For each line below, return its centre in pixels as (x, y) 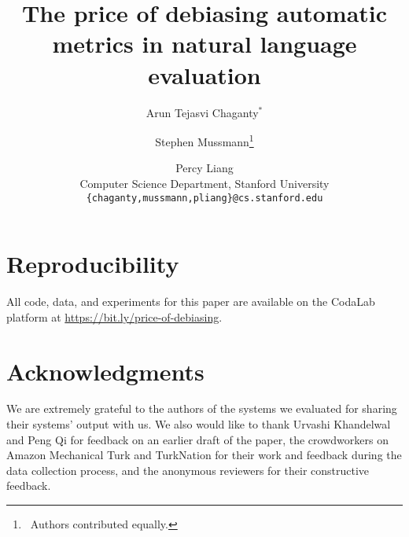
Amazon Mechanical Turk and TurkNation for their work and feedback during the (204, 455)
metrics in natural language (204, 44)
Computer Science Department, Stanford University (204, 183)
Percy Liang (204, 168)
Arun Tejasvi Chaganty (202, 112)
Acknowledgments (105, 371)
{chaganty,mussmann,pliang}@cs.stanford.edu (204, 198)
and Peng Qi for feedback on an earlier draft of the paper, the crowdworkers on (197, 439)
